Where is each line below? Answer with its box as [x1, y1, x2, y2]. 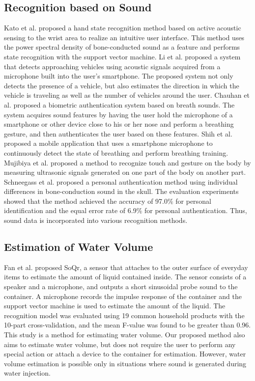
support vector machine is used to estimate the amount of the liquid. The [4, 300, 226, 311]
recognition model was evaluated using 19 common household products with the [4, 310, 245, 320]
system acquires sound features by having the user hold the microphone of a [4, 109, 233, 119]
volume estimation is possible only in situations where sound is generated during [4, 358, 247, 368]
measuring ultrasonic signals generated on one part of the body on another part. [4, 167, 246, 177]
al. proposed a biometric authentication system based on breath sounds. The [4, 99, 235, 109]
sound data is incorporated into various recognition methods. [4, 215, 188, 225]
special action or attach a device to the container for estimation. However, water [4, 349, 246, 359]
